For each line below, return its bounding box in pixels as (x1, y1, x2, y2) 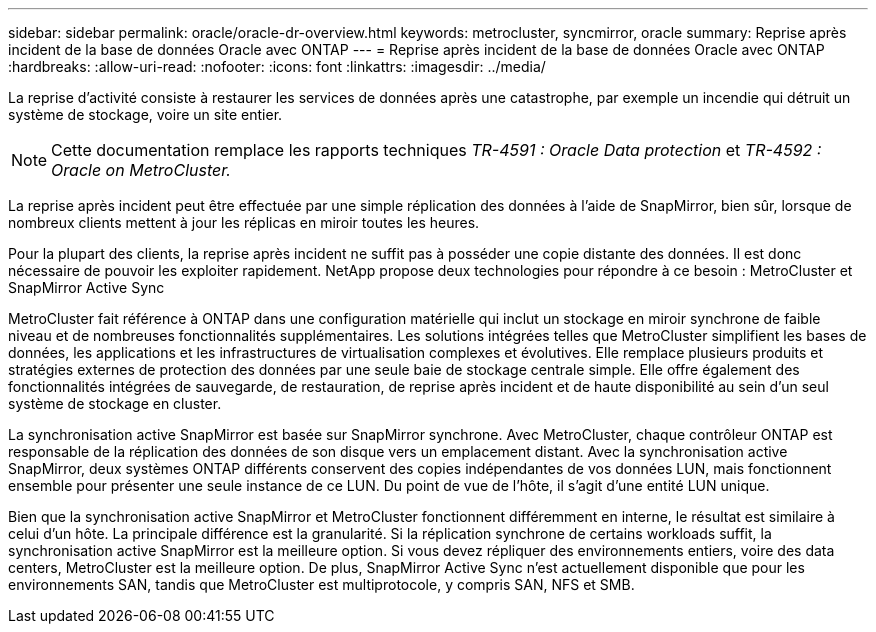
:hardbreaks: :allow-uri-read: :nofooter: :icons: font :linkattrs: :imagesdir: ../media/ (8, 58, 546, 75)
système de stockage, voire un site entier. (8, 106, 283, 123)
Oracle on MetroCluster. (51, 160, 231, 180)
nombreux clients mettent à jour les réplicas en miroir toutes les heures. (8, 214, 480, 231)
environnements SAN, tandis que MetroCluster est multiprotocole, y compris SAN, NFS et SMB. (8, 576, 635, 593)
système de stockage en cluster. (8, 395, 222, 412)
